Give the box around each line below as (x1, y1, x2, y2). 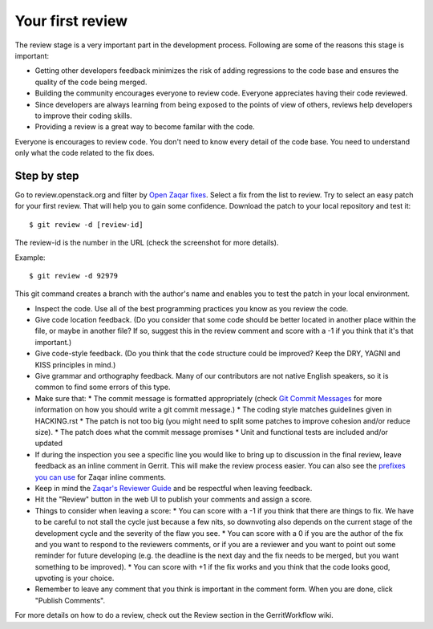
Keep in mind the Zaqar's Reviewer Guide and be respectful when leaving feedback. (34, 483, 313, 493)
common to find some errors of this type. (34, 382, 172, 392)
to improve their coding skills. (34, 111, 132, 120)
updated (34, 438, 63, 448)
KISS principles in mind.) (34, 359, 116, 369)
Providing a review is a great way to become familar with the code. (34, 122, 256, 132)
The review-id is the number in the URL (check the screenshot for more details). (14, 237, 279, 248)
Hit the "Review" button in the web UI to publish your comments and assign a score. (34, 494, 313, 505)
